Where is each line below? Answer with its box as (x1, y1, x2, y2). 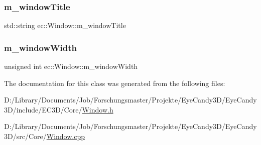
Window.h (82, 104, 113, 114)
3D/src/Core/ (4, 131, 47, 141)
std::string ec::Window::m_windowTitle (4, 20, 126, 30)
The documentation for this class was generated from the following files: (4, 77, 225, 88)
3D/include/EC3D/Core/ (4, 104, 82, 114)
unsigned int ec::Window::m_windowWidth (4, 61, 138, 71)
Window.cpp (46, 131, 85, 141)
